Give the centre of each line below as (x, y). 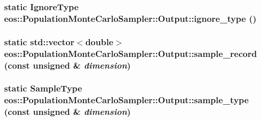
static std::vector (39, 41)
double (99, 41)
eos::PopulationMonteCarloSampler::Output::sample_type (126, 100)
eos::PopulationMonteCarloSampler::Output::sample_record (130, 53)
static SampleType (43, 88)
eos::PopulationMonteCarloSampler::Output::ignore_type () (130, 18)
